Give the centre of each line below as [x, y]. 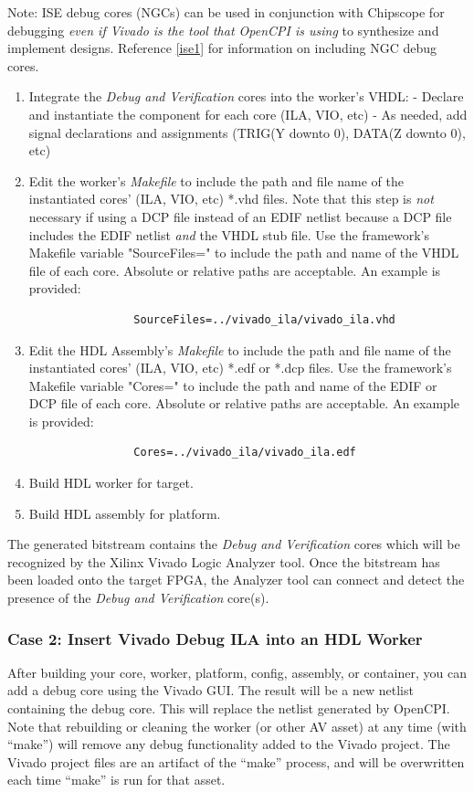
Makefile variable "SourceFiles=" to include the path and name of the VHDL [244, 253]
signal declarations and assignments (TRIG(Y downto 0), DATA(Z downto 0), [247, 132]
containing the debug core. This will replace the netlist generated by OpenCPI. [229, 708]
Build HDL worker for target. [111, 483]
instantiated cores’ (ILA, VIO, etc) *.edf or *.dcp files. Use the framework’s [240, 368]
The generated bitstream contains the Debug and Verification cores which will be [234, 544]
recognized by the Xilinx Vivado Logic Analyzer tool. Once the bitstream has [224, 561]
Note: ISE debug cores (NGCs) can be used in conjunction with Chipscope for [226, 12]
